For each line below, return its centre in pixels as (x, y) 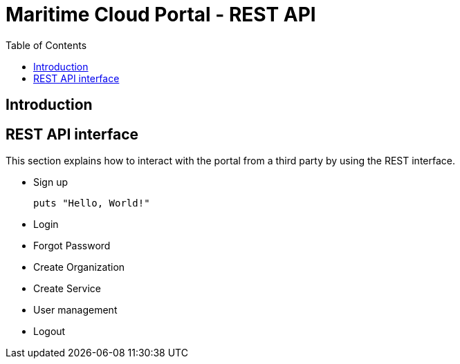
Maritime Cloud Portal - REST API (161, 15)
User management (75, 310)
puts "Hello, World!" (92, 203)
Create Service (67, 289)
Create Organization (79, 267)
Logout (49, 332)
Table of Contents (46, 45)
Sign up (51, 182)
